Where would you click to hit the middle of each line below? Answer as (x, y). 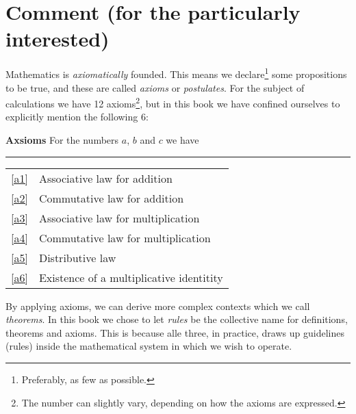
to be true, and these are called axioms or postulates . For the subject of (155, 87)
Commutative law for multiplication (125, 237)
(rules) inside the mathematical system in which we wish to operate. (149, 346)
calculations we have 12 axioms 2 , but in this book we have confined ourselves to (173, 102)
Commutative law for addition (111, 198)
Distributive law (77, 257)
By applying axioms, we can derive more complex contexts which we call (158, 306)
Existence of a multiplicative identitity (131, 277)
